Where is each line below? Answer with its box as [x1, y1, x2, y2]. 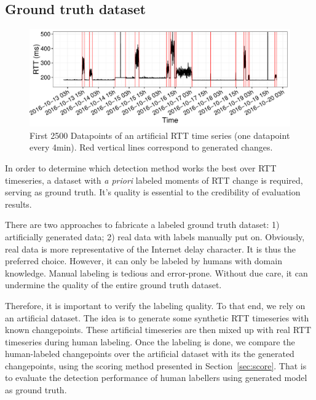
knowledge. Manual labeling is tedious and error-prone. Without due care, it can [5, 266, 308, 279]
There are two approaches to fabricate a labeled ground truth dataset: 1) [5, 218, 280, 231]
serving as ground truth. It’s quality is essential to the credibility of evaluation [5, 186, 301, 198]
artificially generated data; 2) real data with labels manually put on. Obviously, [5, 230, 305, 243]
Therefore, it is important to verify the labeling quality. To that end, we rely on [5, 299, 306, 312]
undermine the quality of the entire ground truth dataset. [5, 278, 222, 291]
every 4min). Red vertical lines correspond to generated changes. [30, 141, 273, 154]
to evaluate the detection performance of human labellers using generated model [5, 371, 307, 384]
